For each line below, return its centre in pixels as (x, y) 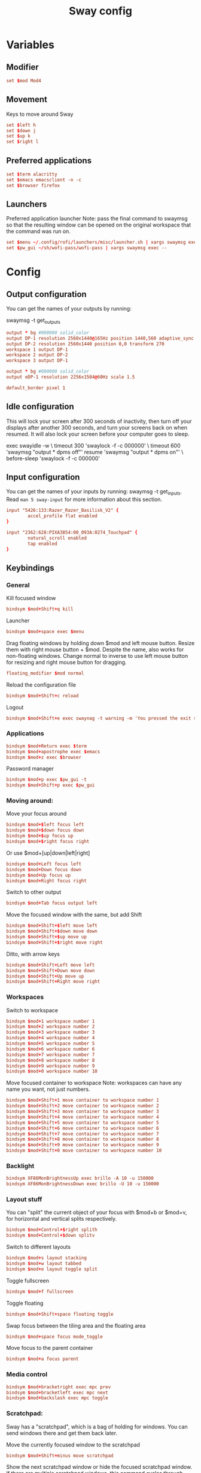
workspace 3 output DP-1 (37, 361)
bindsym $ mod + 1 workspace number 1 (51, 1021)
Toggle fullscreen (28, 1280)
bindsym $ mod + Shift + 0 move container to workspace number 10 (84, 1151)
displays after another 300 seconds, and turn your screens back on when (97, 427)
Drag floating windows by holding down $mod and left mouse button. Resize (100, 643)
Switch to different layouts (38, 1247)
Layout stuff (24, 1200)
